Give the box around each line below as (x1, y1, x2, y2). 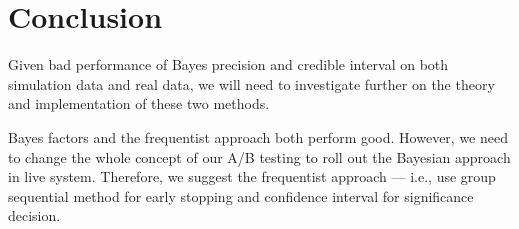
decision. (8, 205, 61, 226)
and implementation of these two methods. (8, 93, 270, 114)
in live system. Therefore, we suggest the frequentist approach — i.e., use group (8, 166, 496, 187)
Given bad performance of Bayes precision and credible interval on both (8, 54, 449, 75)
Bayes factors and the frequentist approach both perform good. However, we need (8, 126, 508, 147)
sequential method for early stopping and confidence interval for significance (8, 185, 474, 206)
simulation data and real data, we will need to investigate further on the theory (8, 73, 495, 94)
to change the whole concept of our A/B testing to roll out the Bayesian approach (8, 146, 511, 167)
